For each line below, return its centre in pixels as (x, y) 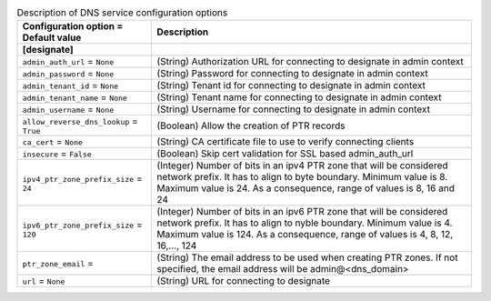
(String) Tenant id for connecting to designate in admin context (291, 85)
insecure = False (57, 154)
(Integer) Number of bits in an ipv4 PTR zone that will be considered (303, 166)
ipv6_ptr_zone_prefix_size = (82, 225)
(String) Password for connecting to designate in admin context (292, 74)
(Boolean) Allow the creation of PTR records (251, 125)
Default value (52, 38)
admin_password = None (68, 74)
